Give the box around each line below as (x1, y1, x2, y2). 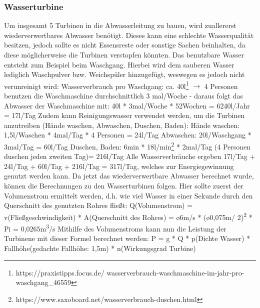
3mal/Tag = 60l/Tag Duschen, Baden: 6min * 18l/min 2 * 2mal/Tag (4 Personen (4, 140, 251, 151)
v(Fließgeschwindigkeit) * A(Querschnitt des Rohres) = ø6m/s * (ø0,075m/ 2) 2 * (4, 210, 252, 222)
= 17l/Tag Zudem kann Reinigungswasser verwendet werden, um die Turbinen (4, 110, 245, 120)
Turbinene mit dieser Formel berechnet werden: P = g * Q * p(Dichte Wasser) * (4, 233, 250, 243)
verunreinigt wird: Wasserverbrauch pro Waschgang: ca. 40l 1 (4, 79, 189, 91)
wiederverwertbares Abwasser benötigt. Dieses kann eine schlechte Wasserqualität (4, 29, 254, 40)
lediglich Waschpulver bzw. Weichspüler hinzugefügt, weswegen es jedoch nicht (4, 69, 245, 79)
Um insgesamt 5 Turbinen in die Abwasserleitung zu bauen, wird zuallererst (4, 20, 236, 30)
